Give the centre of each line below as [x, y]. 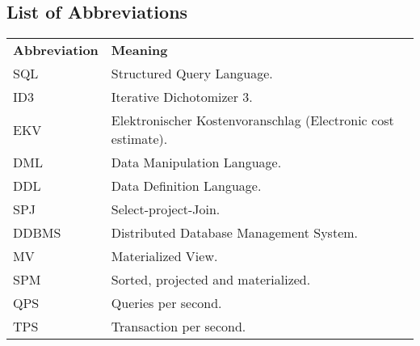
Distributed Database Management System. [235, 233]
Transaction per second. [178, 327]
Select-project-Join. [166, 209]
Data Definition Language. [186, 186]
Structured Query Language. [192, 74]
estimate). [139, 139]
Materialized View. [164, 256]
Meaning [139, 50]
